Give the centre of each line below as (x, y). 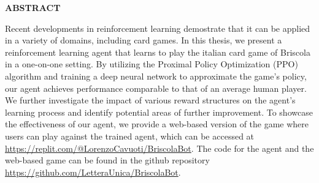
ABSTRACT (33, 7)
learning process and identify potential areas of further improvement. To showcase (159, 112)
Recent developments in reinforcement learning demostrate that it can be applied (158, 28)
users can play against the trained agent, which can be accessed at (130, 136)
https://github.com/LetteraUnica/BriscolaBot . (93, 172)
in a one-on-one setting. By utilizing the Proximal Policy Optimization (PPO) (152, 64)
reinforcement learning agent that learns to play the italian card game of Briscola (158, 52)
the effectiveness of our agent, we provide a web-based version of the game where (157, 124)
